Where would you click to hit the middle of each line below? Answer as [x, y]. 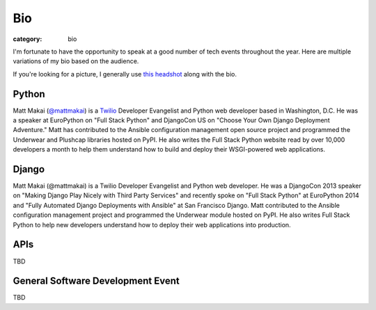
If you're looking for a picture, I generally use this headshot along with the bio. [125, 74]
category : [28, 39]
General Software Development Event [96, 281]
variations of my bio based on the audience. [76, 61]
